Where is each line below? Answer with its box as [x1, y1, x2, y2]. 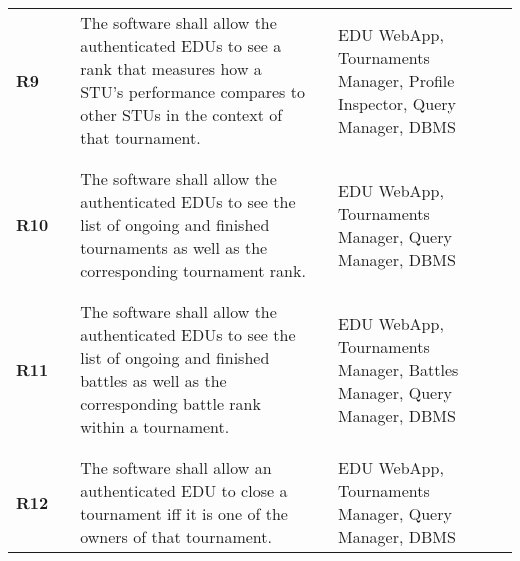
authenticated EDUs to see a [80, 34, 282, 57]
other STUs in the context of [80, 103, 283, 126]
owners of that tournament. [80, 525, 272, 548]
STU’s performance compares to [80, 80, 305, 103]
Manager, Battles [338, 357, 459, 381]
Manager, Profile [338, 68, 455, 92]
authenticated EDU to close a [80, 479, 288, 502]
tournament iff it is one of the [80, 502, 288, 525]
